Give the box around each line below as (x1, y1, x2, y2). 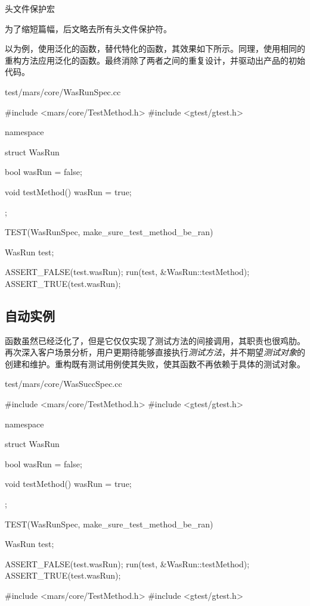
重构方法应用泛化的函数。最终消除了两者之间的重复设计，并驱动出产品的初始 (5, 54, 305, 66)
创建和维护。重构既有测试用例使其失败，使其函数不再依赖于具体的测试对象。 (5, 357, 305, 370)
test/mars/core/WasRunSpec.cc (5, 85, 121, 98)
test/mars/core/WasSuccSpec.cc (5, 377, 122, 390)
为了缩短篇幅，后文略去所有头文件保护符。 (5, 22, 172, 35)
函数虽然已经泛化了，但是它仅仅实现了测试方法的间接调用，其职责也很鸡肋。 (5, 334, 305, 346)
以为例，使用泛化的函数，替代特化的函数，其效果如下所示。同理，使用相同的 (5, 42, 305, 55)
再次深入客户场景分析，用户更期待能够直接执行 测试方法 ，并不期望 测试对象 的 (5, 346, 305, 358)
